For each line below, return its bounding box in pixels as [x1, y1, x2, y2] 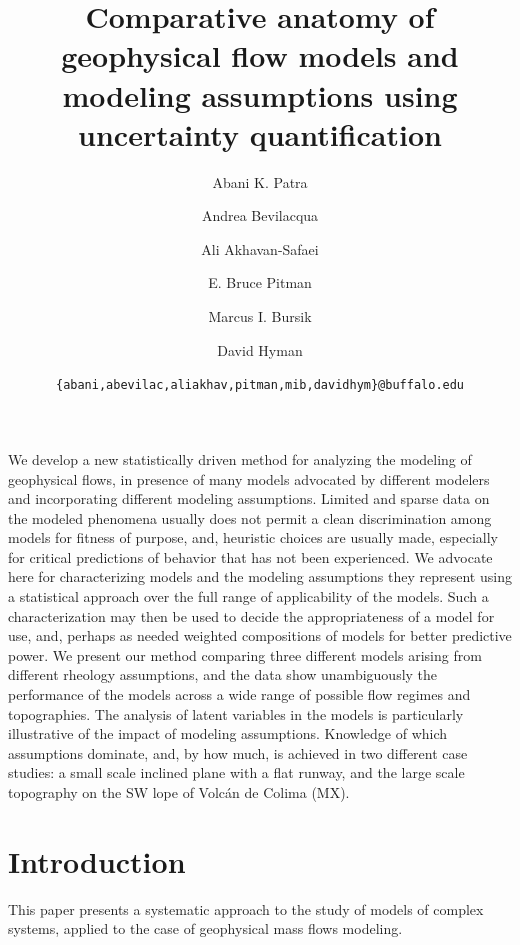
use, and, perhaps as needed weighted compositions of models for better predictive [8, 625, 512, 646]
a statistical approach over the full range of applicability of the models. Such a [8, 586, 489, 607]
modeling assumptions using [62, 74, 458, 115]
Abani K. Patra [212, 171, 308, 192]
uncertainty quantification [78, 113, 442, 154]
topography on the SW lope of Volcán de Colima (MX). [8, 782, 350, 802]
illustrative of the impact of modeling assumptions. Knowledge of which [8, 723, 448, 744]
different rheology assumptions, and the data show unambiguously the [8, 664, 438, 685]
